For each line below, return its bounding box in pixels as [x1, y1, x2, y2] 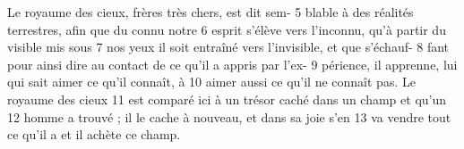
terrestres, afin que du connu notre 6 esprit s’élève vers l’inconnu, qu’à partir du [7, 20, 446, 38]
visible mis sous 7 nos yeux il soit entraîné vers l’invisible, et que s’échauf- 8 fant [7, 37, 450, 56]
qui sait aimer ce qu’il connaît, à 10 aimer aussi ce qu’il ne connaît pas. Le [7, 72, 416, 91]
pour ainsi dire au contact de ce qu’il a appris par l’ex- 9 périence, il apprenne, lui [7, 54, 458, 73]
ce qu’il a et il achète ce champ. [7, 125, 181, 144]
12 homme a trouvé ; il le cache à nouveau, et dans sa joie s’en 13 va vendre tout [7, 107, 451, 126]
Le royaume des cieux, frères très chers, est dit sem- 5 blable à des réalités [7, 3, 414, 21]
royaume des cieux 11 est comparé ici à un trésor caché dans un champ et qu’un [7, 89, 447, 108]
